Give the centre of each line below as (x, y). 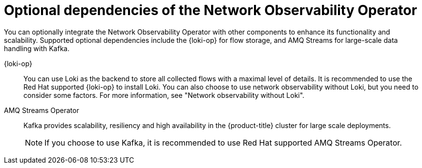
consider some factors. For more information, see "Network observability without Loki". (164, 95)
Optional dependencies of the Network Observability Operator (211, 10)
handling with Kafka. (37, 48)
